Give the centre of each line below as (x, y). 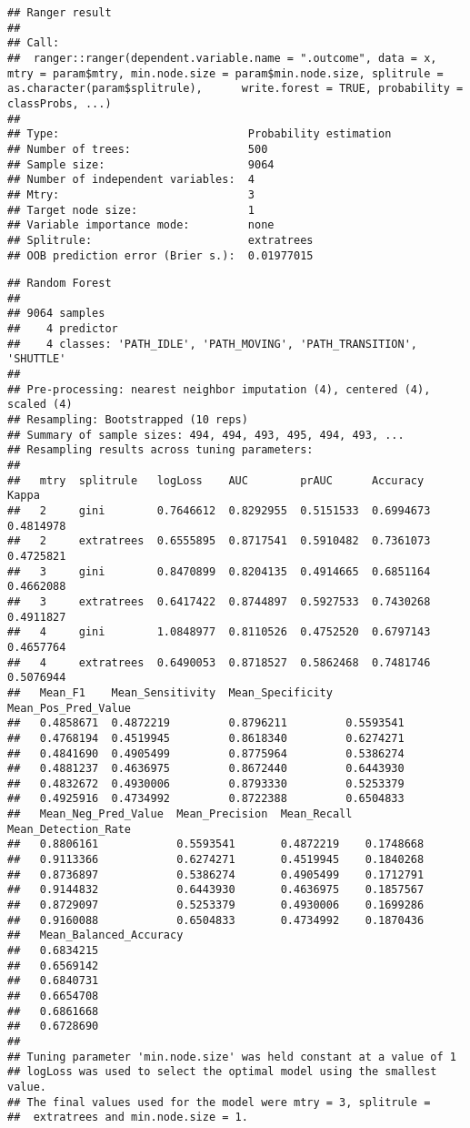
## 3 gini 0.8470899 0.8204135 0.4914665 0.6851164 (219, 571)
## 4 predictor (63, 329)
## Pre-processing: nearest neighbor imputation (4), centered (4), (219, 389)
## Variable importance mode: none (141, 225)
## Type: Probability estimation (200, 134)
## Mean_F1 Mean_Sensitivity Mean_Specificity (170, 692)
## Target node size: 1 (131, 210)
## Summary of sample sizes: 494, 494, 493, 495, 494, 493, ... (206, 435)
